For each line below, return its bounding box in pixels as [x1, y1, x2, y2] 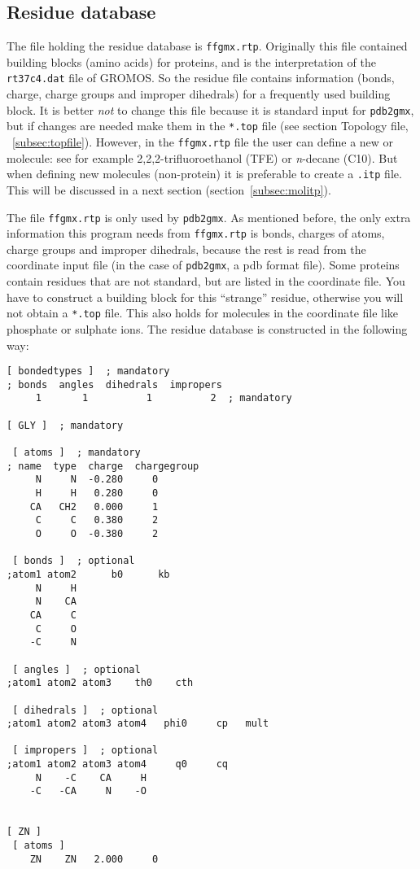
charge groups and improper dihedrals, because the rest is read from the [7, 240, 366, 257]
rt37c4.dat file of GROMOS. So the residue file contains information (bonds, [7, 69, 395, 86]
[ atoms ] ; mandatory [12, 447, 141, 459]
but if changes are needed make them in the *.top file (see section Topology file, [7, 117, 409, 134]
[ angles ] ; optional [12, 663, 141, 675]
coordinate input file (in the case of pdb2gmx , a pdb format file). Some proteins [7, 256, 400, 273]
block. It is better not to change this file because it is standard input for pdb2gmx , [7, 101, 414, 118]
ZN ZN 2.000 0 [29, 853, 159, 865]
